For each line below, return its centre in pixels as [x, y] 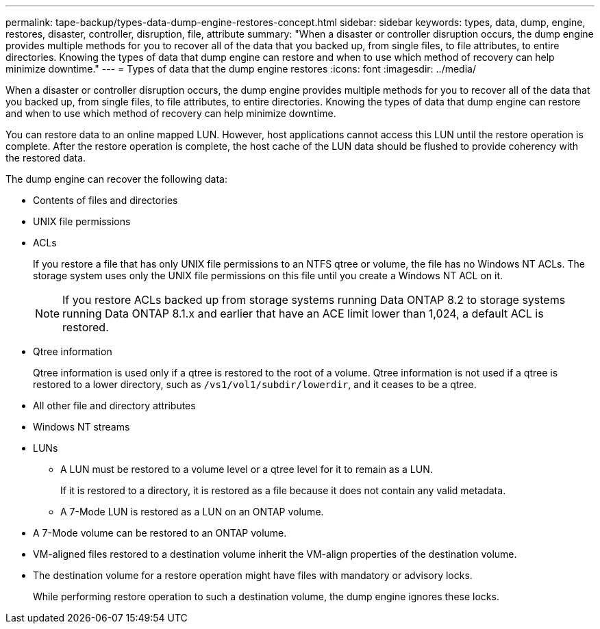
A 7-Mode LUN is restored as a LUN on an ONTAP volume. [192, 512]
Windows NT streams [82, 427]
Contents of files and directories [105, 200]
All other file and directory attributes [114, 406]
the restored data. [46, 158]
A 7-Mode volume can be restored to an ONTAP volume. [160, 533]
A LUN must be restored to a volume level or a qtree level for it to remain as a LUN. [247, 469]
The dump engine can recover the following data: [116, 179]
